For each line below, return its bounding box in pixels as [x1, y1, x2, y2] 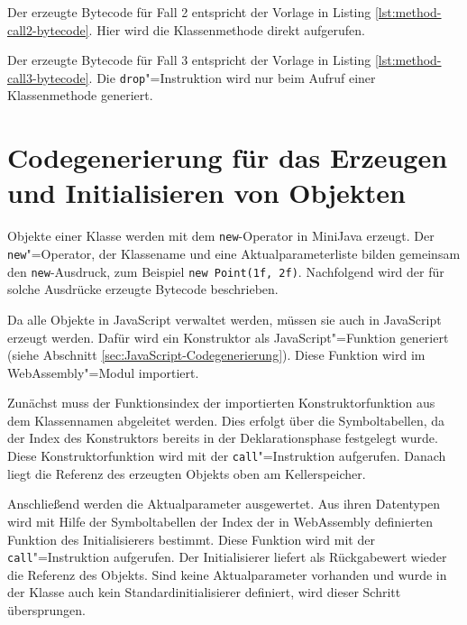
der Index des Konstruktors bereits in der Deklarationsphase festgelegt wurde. [7, 428, 438, 447]
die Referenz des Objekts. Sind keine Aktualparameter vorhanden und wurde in [7, 565, 447, 584]
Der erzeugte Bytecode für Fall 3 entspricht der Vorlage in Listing [7, 51, 371, 69]
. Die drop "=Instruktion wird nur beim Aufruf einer [88, 68, 376, 87]
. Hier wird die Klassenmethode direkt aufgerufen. [88, 20, 365, 39]
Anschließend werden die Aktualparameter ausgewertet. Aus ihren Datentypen [7, 494, 441, 513]
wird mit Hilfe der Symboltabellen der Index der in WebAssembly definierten [7, 511, 434, 530]
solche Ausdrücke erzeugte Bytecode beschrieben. [7, 280, 279, 299]
